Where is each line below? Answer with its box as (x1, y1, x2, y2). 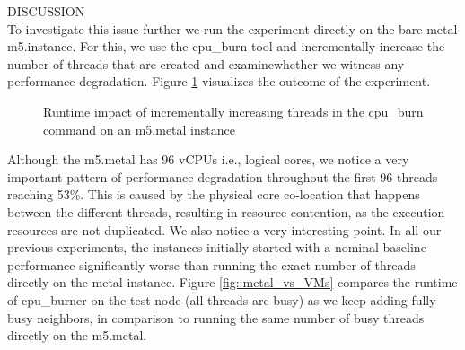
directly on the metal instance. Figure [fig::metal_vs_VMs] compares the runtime (7, 273, 458, 292)
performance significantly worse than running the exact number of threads (7, 255, 416, 274)
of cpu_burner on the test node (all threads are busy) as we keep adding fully (7, 290, 436, 309)
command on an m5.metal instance (43, 119, 235, 138)
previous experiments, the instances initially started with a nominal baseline (7, 238, 426, 257)
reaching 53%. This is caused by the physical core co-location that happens (7, 185, 420, 204)
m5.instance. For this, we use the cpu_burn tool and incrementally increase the (7, 37, 445, 56)
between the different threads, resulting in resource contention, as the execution (7, 202, 445, 221)
